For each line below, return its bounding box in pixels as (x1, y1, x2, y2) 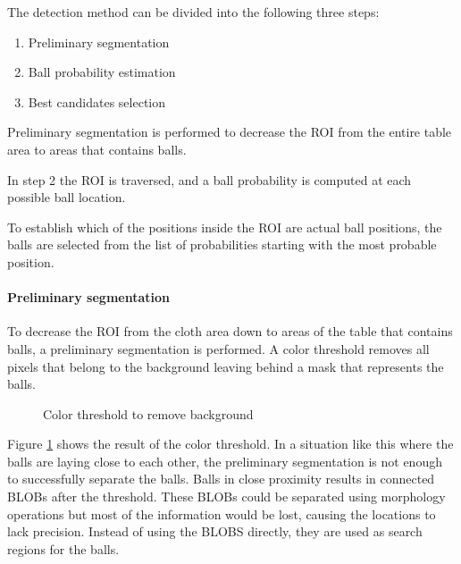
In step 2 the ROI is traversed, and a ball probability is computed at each (7, 170, 412, 189)
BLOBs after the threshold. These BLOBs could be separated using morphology (7, 487, 446, 506)
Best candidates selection (28, 92, 166, 111)
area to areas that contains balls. (7, 139, 187, 158)
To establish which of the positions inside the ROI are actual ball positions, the (7, 217, 442, 236)
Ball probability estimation (28, 63, 176, 81)
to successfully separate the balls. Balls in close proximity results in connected (7, 469, 435, 488)
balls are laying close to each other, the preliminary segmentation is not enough (7, 451, 442, 470)
